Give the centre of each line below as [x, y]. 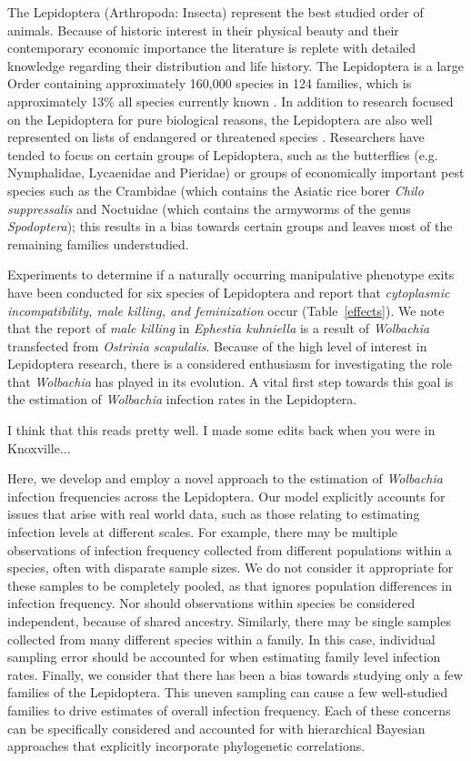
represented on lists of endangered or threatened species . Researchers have [216, 137]
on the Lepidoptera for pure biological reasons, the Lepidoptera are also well [220, 119]
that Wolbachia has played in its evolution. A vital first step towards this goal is [230, 381]
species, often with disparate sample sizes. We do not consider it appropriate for [230, 568]
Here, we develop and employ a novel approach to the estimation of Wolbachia [225, 478]
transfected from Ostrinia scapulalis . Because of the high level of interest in [217, 345]
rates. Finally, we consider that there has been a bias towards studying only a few [235, 674]
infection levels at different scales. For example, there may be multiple [203, 532]
